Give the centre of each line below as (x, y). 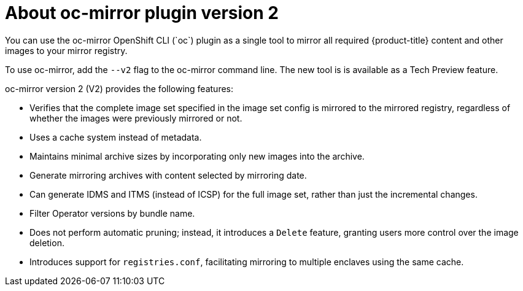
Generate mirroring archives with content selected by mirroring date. (168, 175)
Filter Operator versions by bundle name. (112, 213)
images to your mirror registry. (66, 50)
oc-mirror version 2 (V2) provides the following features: (119, 88)
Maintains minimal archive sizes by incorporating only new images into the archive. (197, 156)
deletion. (47, 243)
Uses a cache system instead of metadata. (116, 137)
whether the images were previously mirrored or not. (136, 118)
